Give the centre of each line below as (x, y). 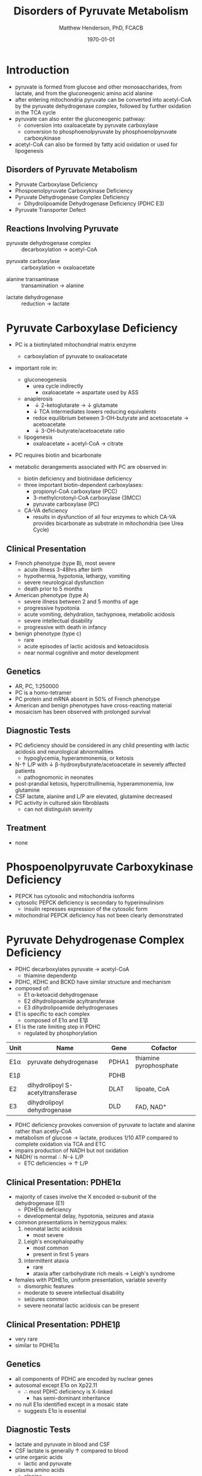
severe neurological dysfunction (64, 583)
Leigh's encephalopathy (54, 1242)
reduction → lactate (46, 304)
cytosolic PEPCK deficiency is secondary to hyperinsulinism (89, 903)
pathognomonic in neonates (59, 777)
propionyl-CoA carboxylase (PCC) (75, 491)
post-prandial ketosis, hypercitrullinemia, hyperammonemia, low (94, 783)
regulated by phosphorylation (60, 1033)
